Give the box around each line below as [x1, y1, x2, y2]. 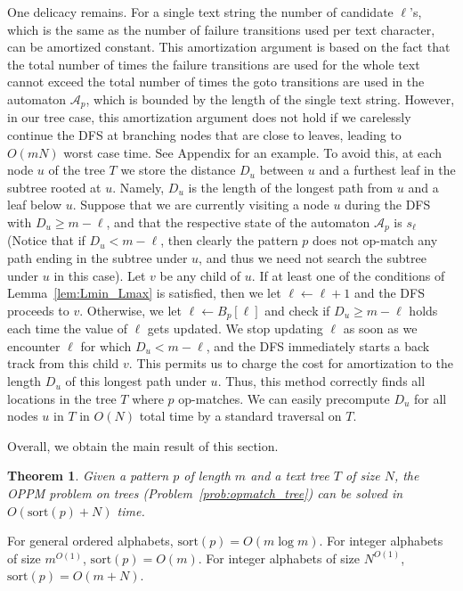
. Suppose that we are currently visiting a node [72, 195, 329, 214]
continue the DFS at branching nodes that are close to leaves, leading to [7, 126, 402, 144]
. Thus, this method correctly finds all [217, 372, 426, 390]
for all [414, 389, 447, 407]
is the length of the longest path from [188, 177, 394, 196]
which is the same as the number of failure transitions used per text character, [7, 20, 435, 38]
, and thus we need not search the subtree [199, 249, 426, 267]
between [259, 160, 305, 179]
